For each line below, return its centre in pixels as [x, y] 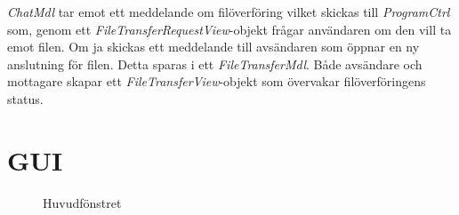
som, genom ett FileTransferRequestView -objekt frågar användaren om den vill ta [229, 29]
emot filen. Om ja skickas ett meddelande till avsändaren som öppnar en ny [213, 47]
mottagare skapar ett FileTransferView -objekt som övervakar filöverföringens [217, 81]
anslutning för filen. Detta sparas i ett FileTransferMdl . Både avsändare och [215, 64]
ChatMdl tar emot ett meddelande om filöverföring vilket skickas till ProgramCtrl [229, 12]
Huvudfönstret [82, 202]
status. [25, 98]
